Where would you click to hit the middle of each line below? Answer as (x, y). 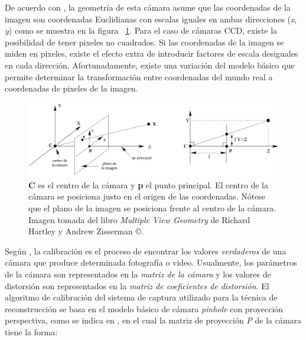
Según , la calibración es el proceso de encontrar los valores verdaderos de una (146, 251)
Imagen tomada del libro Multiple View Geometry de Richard (139, 219)
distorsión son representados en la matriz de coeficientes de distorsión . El (137, 285)
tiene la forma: (31, 331)
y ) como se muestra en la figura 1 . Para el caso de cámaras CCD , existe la (141, 30)
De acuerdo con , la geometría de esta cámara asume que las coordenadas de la (148, 7)
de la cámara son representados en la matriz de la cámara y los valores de (138, 274)
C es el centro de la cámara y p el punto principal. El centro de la (148, 184)
